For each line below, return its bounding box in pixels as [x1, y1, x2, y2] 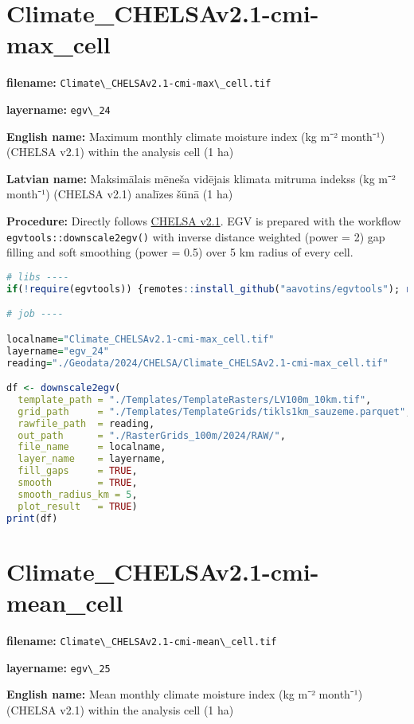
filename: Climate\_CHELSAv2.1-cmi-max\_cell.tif [6, 74, 271, 91]
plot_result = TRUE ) [18, 500, 138, 512]
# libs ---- [6, 271, 69, 283]
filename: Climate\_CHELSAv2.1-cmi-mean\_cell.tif [6, 632, 277, 648]
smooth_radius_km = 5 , [18, 488, 138, 500]
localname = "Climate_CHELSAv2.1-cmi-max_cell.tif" [6, 333, 275, 345]
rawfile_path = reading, [18, 417, 155, 429]
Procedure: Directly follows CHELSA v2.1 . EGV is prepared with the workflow [6, 213, 401, 229]
